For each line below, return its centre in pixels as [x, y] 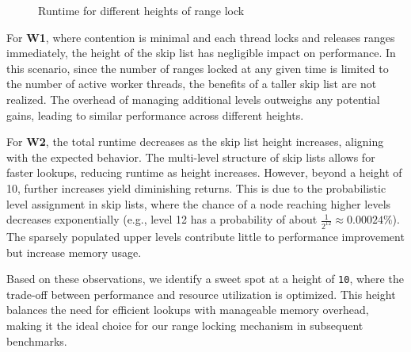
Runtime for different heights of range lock [141, 10]
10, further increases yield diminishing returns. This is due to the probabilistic [196, 187]
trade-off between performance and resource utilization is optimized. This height [201, 294]
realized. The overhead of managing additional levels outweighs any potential [193, 99]
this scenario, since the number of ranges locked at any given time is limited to [198, 68]
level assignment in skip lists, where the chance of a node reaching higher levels [199, 203]
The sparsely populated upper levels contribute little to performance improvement [205, 236]
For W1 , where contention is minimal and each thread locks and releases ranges [201, 37]
